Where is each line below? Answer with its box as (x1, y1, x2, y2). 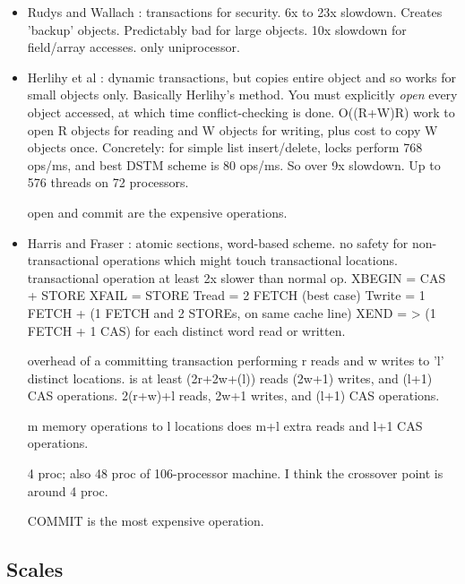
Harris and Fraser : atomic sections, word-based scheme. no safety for (27, 233, 409, 252)
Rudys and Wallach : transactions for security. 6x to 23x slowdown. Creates (27, 3, 443, 21)
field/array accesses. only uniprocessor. (27, 38, 240, 56)
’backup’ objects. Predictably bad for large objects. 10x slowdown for (27, 20, 407, 39)
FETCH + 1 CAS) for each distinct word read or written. (27, 321, 346, 339)
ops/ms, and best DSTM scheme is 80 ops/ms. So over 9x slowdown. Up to (27, 155, 441, 174)
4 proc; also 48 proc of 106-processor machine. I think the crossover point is (27, 464, 443, 483)
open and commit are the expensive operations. (27, 202, 288, 221)
